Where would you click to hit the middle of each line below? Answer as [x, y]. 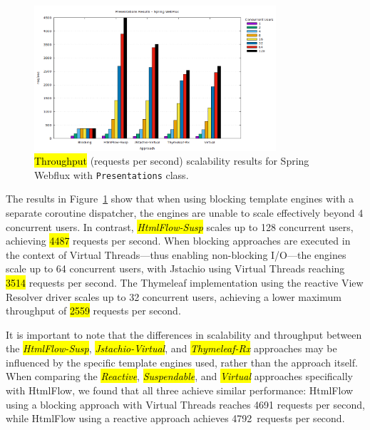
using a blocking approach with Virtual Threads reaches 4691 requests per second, [185, 404]
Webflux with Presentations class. [112, 174]
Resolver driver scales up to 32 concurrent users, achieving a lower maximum [174, 296]
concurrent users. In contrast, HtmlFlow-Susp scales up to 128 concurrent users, [180, 226]
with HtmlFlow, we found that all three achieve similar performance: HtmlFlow [180, 390]
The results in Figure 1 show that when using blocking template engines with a [180, 199]
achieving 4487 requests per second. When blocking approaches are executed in [178, 241]
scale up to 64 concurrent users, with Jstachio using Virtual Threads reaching [175, 268]
